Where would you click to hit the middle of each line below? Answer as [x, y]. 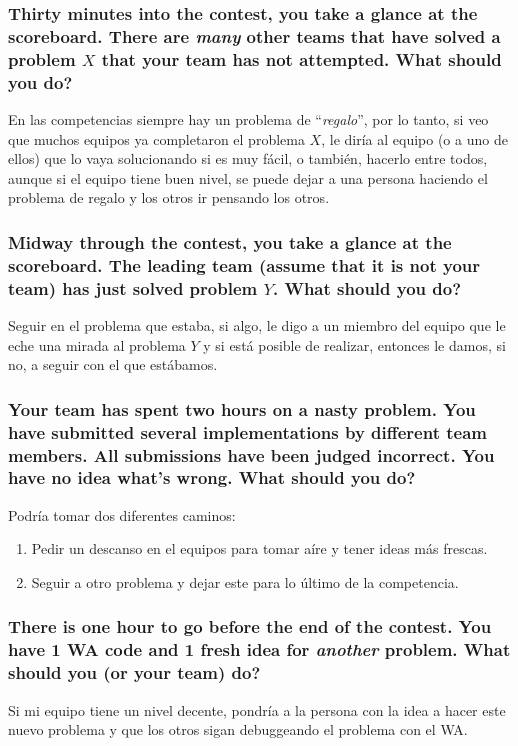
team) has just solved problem [133, 287]
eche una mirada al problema [97, 344]
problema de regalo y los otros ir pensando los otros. [169, 197]
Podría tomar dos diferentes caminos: [122, 514]
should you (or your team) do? [134, 672]
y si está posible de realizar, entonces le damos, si [354, 344]
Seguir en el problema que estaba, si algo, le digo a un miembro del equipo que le [257, 325]
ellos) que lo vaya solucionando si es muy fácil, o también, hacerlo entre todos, [248, 158]
